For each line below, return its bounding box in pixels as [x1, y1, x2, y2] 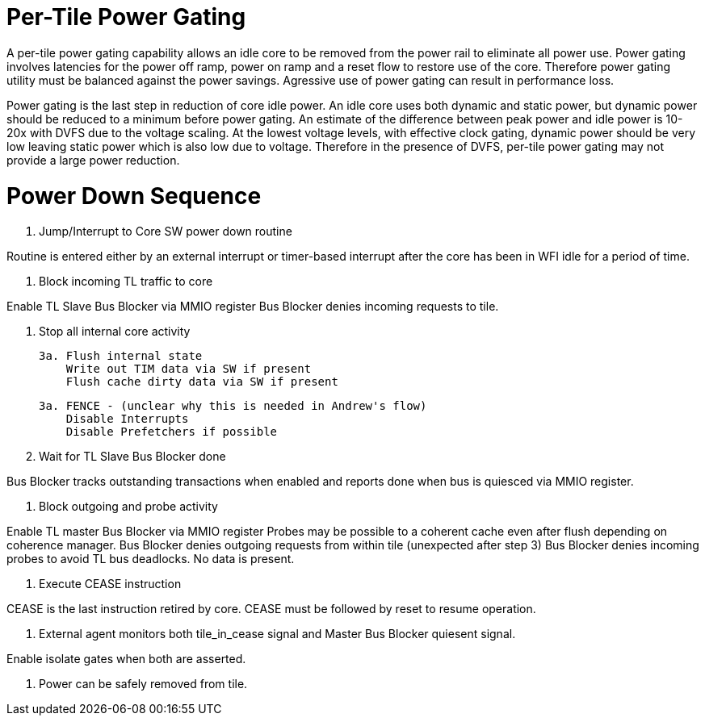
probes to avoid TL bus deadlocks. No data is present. [6, 552, 295, 566]
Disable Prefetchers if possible [65, 425, 278, 439]
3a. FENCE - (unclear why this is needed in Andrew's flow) [39, 399, 427, 413]
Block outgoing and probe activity [39, 499, 218, 514]
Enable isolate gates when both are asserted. [6, 652, 246, 666]
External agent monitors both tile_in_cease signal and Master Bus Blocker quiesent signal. [39, 627, 516, 641]
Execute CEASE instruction [39, 577, 182, 591]
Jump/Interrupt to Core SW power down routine [39, 224, 292, 239]
